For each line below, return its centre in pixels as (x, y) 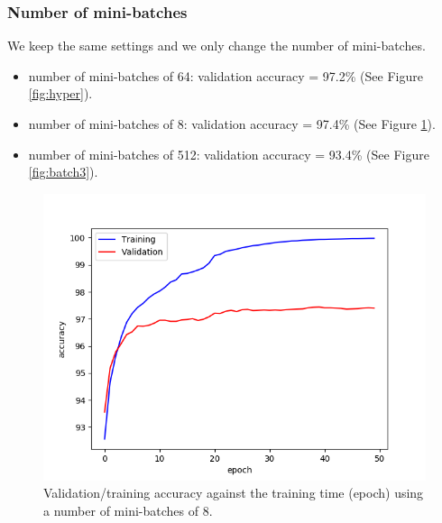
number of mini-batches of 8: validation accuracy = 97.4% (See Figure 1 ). (232, 124)
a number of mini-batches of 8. (128, 510)
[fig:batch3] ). (63, 172)
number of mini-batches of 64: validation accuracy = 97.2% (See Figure (226, 75)
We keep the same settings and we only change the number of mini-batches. (216, 46)
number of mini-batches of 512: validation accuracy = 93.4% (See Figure (229, 154)
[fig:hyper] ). (60, 93)
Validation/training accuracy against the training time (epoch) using (234, 493)
